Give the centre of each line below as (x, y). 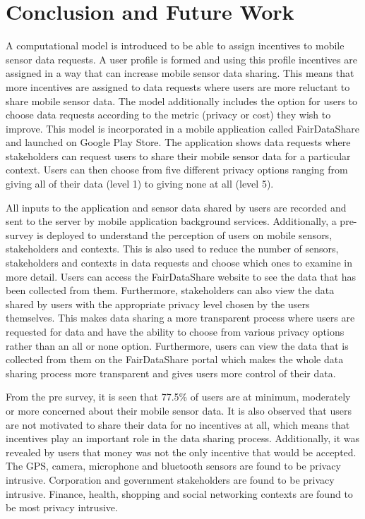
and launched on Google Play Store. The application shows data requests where (178, 142)
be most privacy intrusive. (62, 507)
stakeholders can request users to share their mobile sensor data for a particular (178, 155)
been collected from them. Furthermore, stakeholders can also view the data (170, 290)
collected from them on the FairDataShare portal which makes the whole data (175, 359)
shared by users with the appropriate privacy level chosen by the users (158, 304)
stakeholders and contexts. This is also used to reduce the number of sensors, (172, 249)
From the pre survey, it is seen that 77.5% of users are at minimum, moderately (178, 397)
